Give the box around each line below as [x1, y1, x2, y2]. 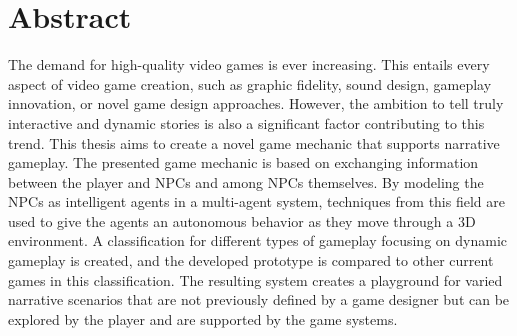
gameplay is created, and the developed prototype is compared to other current [8, 250, 494, 271]
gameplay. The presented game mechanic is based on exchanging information [8, 152, 479, 173]
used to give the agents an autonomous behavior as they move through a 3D [8, 210, 476, 231]
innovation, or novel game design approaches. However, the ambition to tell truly [8, 93, 504, 114]
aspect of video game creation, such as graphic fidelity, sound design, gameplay [8, 73, 492, 94]
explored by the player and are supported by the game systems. [8, 308, 398, 329]
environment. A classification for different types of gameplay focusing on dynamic [8, 230, 507, 251]
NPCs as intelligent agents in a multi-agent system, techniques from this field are [8, 191, 505, 212]
